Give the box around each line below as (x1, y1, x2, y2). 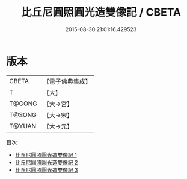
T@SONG (9, 110, 37, 119)
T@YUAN (9, 122, 37, 130)
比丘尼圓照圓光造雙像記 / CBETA (20, 5, 182, 19)
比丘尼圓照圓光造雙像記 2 (14, 159, 78, 166)
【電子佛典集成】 (43, 77, 91, 86)
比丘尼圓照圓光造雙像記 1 (14, 151, 77, 159)
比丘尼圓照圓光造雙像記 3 (14, 166, 78, 174)
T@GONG (9, 99, 37, 108)
